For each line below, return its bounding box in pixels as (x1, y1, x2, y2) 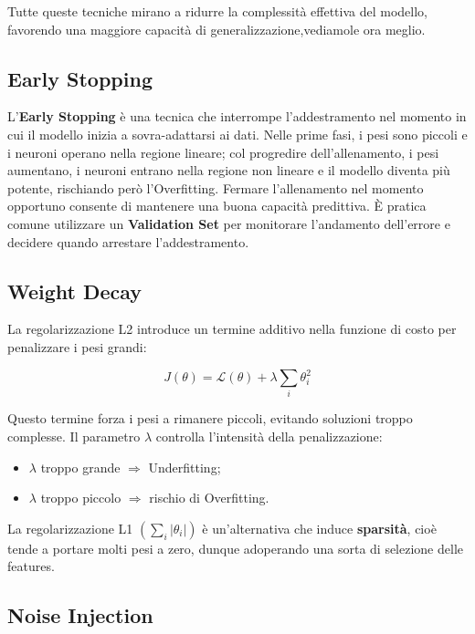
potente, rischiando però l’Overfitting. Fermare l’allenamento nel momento (7, 178, 424, 197)
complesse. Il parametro (7, 426, 141, 445)
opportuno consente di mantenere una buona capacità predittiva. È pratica (7, 196, 427, 215)
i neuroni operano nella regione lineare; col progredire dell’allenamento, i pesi (7, 142, 439, 161)
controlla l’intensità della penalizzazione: (155, 426, 383, 445)
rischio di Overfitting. (149, 488, 269, 507)
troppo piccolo (40, 488, 121, 507)
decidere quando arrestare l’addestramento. (7, 232, 249, 251)
